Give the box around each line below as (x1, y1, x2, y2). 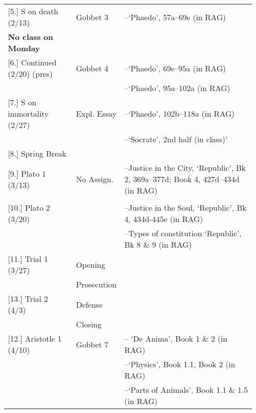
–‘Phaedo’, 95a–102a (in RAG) (124, 82, 230, 94)
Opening (76, 258, 105, 270)
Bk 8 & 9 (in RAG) (124, 239, 192, 250)
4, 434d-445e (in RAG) (124, 213, 203, 224)
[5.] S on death (8, 5, 59, 17)
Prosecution (76, 279, 117, 290)
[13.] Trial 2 (8, 293, 48, 304)
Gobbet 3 (76, 11, 109, 23)
